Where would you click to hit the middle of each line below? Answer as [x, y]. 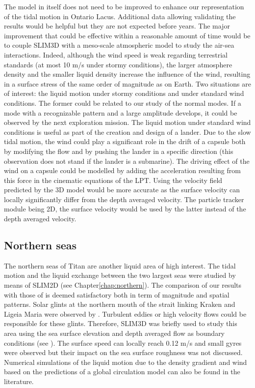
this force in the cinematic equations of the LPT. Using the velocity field [113, 180]
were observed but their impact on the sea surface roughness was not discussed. [123, 352]
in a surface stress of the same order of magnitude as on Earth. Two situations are [127, 83]
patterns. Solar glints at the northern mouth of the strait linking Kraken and [120, 304]
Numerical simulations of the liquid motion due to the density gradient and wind [126, 362]
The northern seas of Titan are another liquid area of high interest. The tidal [120, 265]
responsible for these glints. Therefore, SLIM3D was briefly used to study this [121, 323]
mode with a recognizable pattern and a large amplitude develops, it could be [121, 112]
